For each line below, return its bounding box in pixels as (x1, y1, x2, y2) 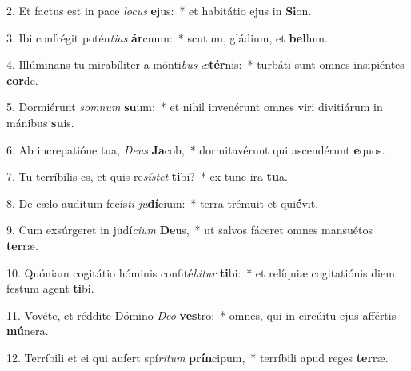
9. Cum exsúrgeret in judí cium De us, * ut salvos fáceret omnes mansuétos (6, 221, 373, 238)
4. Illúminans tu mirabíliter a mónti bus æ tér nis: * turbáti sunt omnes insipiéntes (6, 56, 405, 73)
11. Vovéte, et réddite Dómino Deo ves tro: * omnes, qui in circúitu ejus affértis (6, 306, 397, 323)
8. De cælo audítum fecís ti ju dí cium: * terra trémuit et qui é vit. (6, 194, 319, 211)
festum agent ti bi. (6, 280, 94, 297)
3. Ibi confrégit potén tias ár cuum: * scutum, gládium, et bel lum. (6, 29, 328, 46)
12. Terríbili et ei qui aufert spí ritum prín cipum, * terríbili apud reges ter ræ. (6, 349, 389, 365)
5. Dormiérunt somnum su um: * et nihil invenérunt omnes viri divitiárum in (6, 98, 383, 115)
